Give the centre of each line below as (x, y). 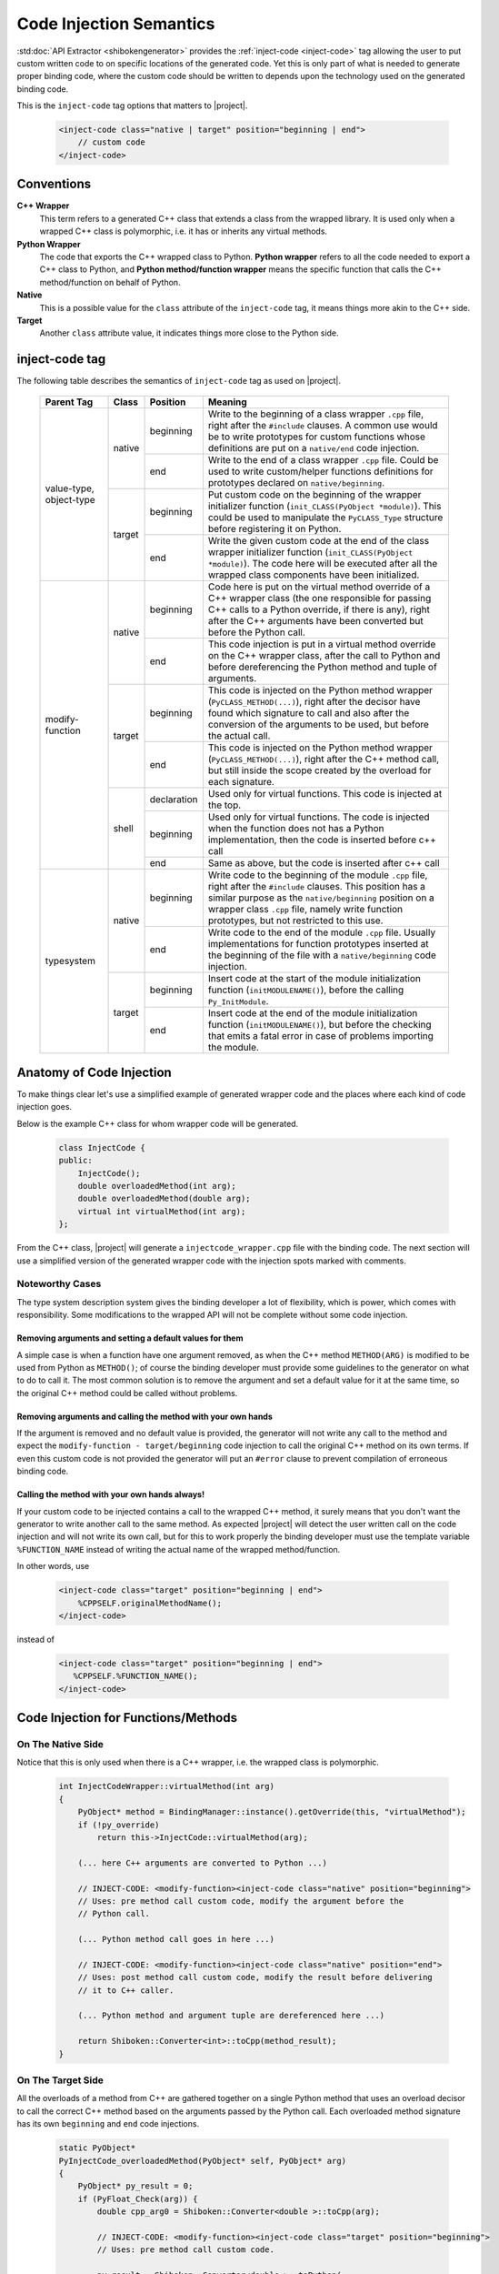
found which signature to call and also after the (309, 712)
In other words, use (53, 1566)
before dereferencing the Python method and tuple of (323, 667)
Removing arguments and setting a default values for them (130, 1338)
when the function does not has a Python (296, 828)
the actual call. (239, 735)
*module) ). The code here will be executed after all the (323, 563)
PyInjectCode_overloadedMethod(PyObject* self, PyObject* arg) (203, 2161)
